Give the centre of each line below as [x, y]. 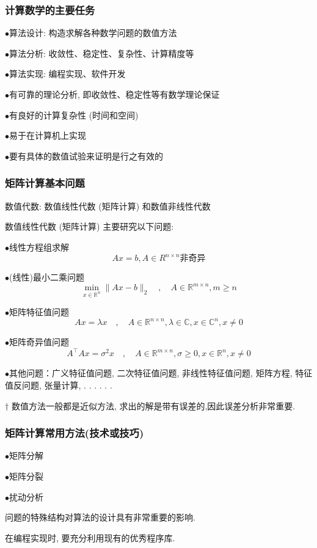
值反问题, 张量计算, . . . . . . [59, 385]
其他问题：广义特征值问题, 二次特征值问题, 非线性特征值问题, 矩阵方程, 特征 [161, 373]
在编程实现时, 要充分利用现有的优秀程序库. [90, 537]
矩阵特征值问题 [39, 312]
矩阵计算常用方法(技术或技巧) [75, 433]
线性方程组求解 [39, 247]
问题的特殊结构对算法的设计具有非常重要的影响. [100, 517]
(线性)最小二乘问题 [47, 277]
